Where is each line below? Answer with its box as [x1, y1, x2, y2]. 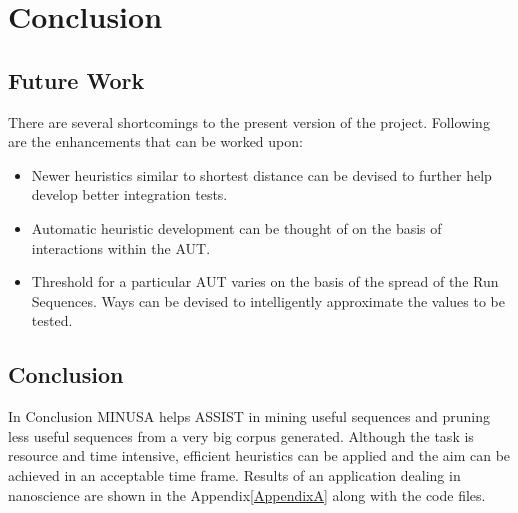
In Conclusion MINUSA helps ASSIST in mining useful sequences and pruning [8, 406, 490, 427]
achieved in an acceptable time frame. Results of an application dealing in [8, 464, 461, 485]
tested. [31, 310, 73, 331]
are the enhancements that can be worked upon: [8, 131, 303, 152]
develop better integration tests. [31, 184, 228, 205]
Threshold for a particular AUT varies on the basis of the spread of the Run [31, 271, 499, 292]
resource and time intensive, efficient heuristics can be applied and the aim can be [8, 445, 511, 466]
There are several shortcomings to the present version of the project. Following [8, 111, 490, 132]
